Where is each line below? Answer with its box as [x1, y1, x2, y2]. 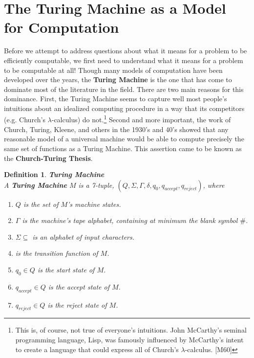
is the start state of [37, 265, 95, 275]
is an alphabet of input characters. [32, 231, 135, 242]
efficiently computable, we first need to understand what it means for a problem [4, 55, 243, 65]
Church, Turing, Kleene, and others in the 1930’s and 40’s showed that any [4, 124, 229, 134]
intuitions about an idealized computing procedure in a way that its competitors [4, 103, 245, 113]
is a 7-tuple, [78, 179, 114, 190]
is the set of [23, 199, 59, 209]
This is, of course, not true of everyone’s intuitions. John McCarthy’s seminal [15, 325, 247, 335]
